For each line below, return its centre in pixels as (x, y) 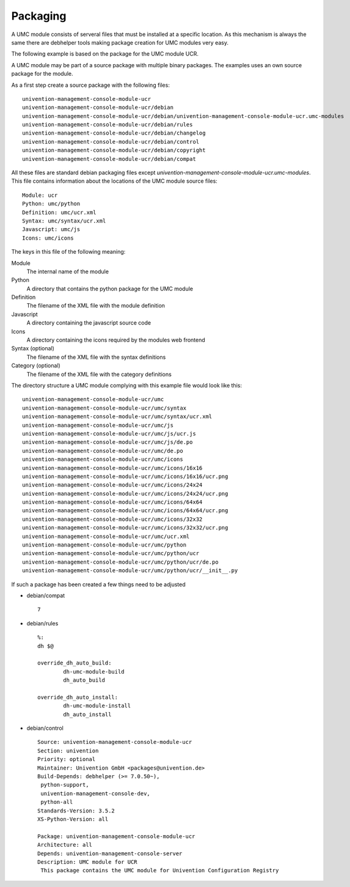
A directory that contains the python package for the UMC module (110, 289)
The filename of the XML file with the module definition (96, 306)
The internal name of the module (68, 271)
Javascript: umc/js (51, 230)
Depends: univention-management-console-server (110, 853)
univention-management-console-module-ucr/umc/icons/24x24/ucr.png (125, 493)
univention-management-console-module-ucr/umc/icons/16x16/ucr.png (125, 476)
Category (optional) (36, 366)
